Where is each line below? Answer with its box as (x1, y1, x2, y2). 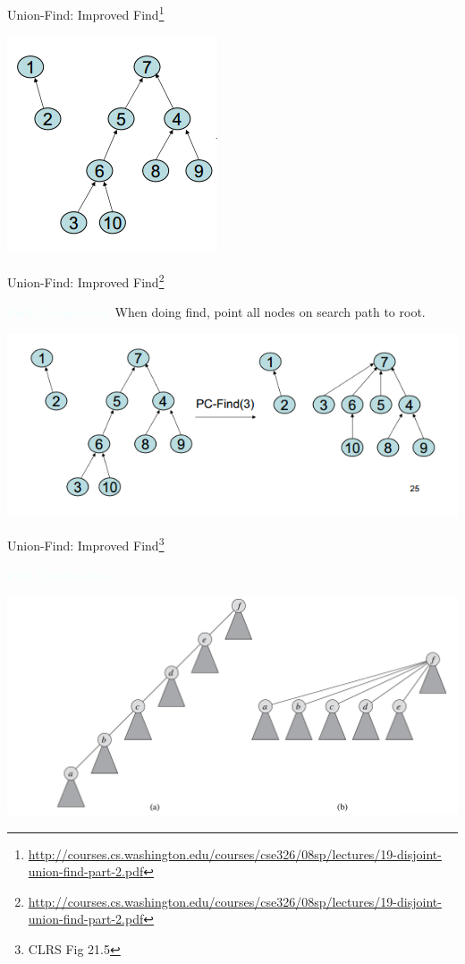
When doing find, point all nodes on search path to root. (114, 303, 426, 321)
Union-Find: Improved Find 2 (7, 269, 165, 291)
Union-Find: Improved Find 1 (7, 3, 165, 23)
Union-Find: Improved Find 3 (7, 533, 165, 554)
